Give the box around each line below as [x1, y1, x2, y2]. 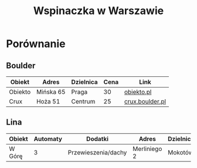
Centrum [71, 98, 96, 105]
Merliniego [133, 145, 162, 153]
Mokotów [168, 148, 193, 156]
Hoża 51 [36, 98, 60, 105]
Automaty [33, 135, 63, 143]
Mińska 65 [36, 88, 66, 96]
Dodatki [86, 135, 109, 143]
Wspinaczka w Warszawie [33, 4, 164, 18]
